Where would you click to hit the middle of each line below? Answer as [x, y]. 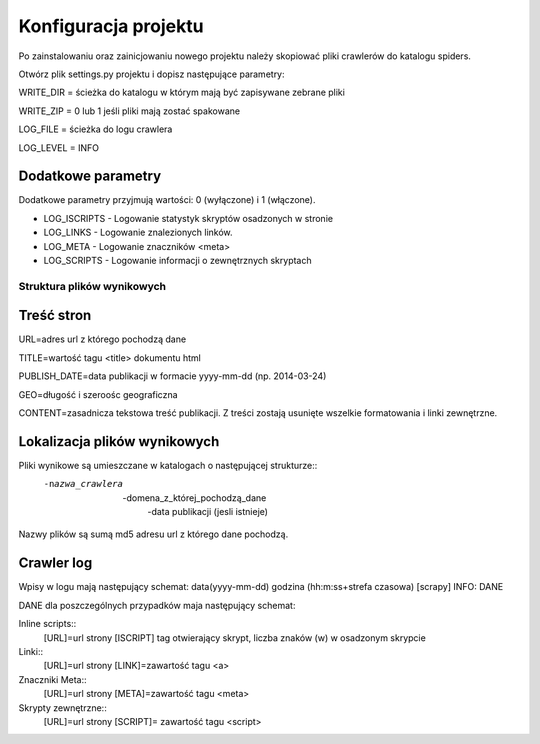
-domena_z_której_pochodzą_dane [194, 497]
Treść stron [55, 315]
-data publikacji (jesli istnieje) [208, 512]
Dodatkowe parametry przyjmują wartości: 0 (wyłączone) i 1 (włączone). [167, 200]
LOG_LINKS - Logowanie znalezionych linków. [138, 232]
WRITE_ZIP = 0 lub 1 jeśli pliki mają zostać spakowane [129, 111]
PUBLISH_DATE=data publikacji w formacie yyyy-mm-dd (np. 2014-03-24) [172, 376]
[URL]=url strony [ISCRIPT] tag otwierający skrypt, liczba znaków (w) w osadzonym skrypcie [235, 637]
